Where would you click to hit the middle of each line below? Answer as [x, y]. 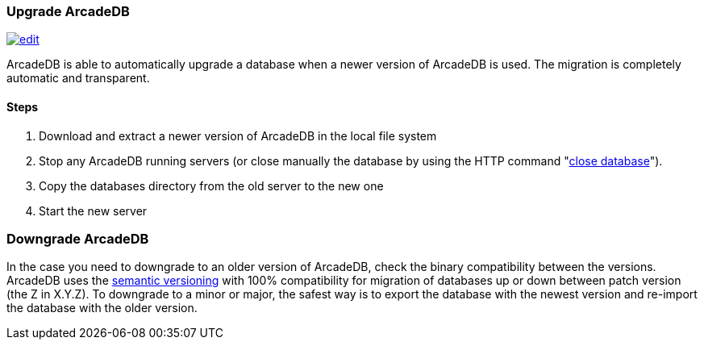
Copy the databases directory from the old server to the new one [211, 186]
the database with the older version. [102, 308]
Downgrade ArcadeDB [78, 238]
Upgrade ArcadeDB [68, 11]
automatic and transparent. [78, 78]
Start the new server [93, 211]
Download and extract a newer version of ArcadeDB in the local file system [238, 135]
